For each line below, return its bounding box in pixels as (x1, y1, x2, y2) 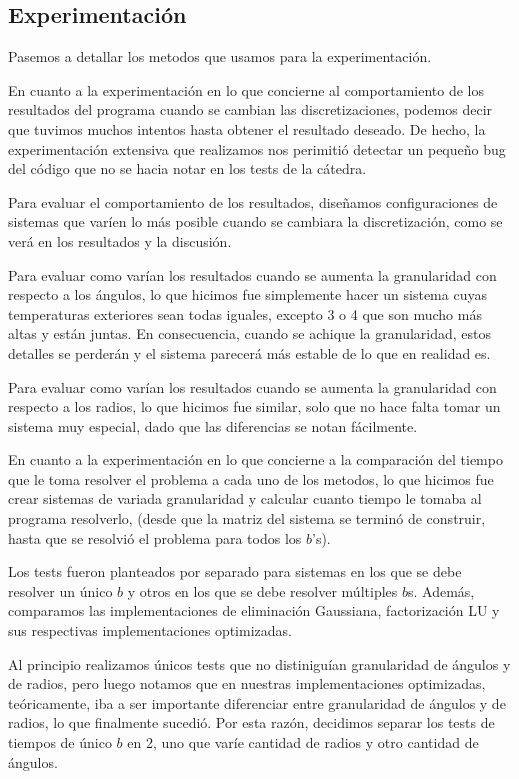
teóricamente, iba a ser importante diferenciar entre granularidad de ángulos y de (8, 692, 506, 713)
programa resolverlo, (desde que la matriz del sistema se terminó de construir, (8, 508, 486, 529)
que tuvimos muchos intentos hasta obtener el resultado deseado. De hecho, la (8, 118, 486, 139)
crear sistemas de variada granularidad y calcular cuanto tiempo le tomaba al (8, 488, 482, 509)
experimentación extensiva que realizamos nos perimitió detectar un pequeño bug (8, 138, 506, 159)
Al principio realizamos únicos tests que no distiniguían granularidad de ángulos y (8, 653, 511, 674)
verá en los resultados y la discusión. (8, 230, 232, 251)
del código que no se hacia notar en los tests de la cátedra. (8, 158, 367, 179)
